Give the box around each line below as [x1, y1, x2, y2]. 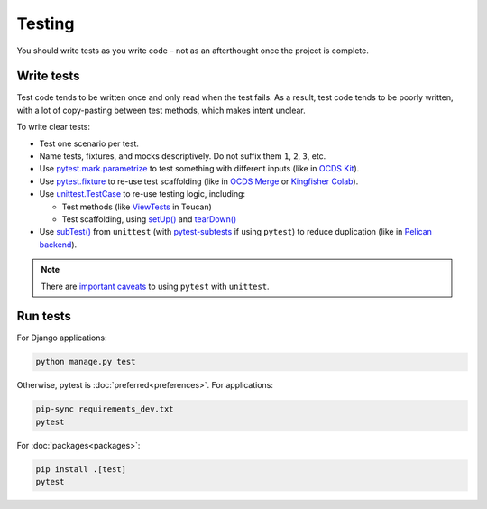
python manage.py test [35, 356, 136, 367]
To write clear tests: [16, 122, 90, 133]
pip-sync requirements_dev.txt [35, 404, 175, 414]
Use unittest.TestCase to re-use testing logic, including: [39, 189, 246, 199]
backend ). [39, 239, 78, 250]
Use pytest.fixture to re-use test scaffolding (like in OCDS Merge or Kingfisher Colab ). [39, 176, 359, 187]
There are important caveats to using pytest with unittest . [41, 281, 270, 292]
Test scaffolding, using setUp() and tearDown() [61, 213, 237, 225]
